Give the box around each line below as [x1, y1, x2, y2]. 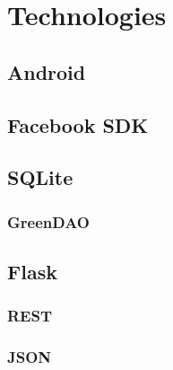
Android [7, 57, 86, 85]
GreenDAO [7, 210, 90, 233]
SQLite [7, 163, 74, 191]
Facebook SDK [7, 110, 149, 138]
